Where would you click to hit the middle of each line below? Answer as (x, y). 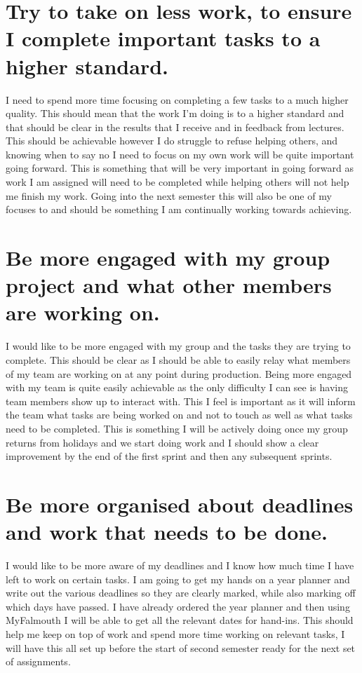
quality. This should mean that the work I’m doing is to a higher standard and (175, 113)
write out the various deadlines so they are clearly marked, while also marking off (181, 593)
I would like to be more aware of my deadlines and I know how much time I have (180, 565)
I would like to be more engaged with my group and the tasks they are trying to (178, 346)
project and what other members (169, 285)
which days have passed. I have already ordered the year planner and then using (178, 606)
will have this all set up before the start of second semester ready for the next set (181, 647)
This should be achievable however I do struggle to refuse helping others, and (172, 141)
